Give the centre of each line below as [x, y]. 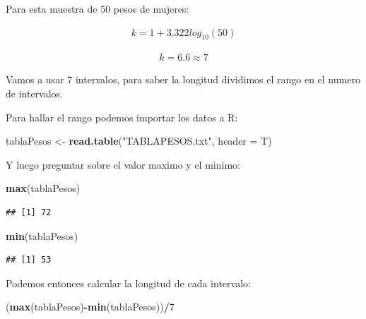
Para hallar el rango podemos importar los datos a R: [122, 117]
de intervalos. [35, 94]
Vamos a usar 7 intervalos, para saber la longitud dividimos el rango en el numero [183, 79]
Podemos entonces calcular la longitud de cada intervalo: [128, 283]
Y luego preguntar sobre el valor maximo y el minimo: [123, 164]
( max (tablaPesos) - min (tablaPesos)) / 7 [90, 307]
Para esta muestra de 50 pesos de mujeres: [98, 8]
